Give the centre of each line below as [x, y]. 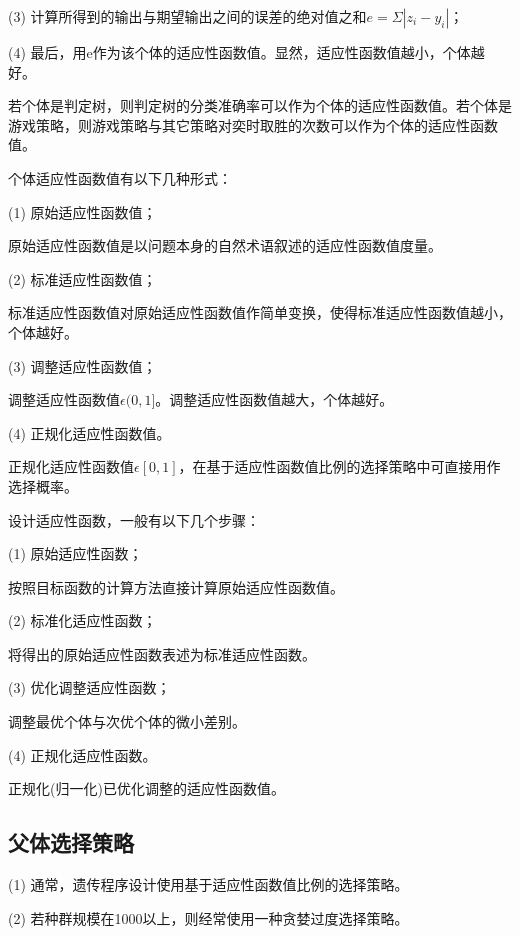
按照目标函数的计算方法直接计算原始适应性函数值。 [176, 586]
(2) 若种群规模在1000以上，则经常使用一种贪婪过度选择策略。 [208, 917]
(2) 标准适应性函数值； [82, 278]
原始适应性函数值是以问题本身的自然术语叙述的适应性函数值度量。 [225, 245]
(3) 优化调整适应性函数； [89, 687]
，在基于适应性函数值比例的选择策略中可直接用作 [339, 466]
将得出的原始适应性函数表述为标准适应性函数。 [162, 653]
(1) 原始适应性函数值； [82, 211]
